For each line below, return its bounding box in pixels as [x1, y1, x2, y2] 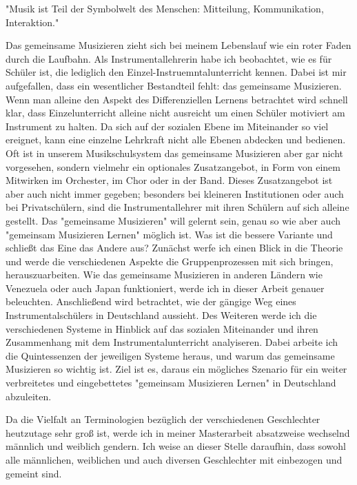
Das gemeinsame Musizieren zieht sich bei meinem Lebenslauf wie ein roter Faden [6, 38, 351, 52]
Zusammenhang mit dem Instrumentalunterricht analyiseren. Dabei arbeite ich [6, 335, 338, 349]
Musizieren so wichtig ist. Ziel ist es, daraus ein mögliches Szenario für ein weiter [6, 362, 347, 376]
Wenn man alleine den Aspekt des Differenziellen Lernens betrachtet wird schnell [6, 92, 348, 106]
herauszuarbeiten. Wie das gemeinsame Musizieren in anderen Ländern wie [6, 267, 323, 282]
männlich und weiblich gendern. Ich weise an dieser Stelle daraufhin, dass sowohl [6, 439, 347, 453]
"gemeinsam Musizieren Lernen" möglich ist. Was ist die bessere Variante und [6, 227, 333, 241]
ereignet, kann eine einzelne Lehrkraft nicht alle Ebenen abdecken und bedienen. [6, 132, 346, 147]
